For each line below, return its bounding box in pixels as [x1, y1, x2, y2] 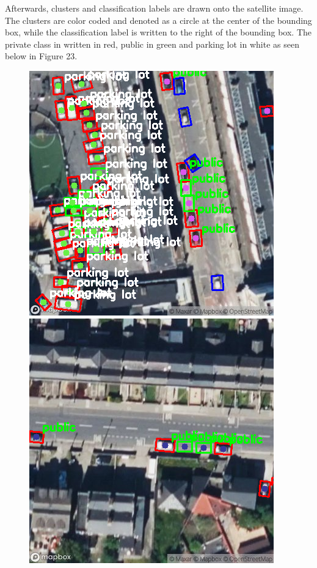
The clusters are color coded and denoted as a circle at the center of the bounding [5, 13, 312, 26]
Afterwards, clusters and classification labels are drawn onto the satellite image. [5, 2, 304, 14]
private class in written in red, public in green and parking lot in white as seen [5, 37, 299, 50]
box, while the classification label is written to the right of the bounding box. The [5, 26, 312, 39]
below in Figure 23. [5, 50, 78, 62]
